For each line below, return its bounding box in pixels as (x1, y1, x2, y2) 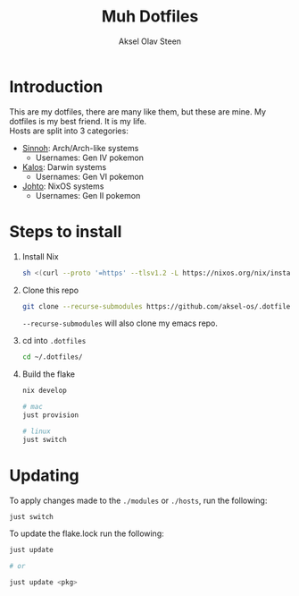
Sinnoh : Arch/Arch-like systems (21, 142, 139, 153)
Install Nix (21, 251, 60, 261)
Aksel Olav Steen (119, 36, 181, 47)
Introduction (9, 76, 104, 97)
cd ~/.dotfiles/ (21, 353, 83, 362)
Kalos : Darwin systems (21, 161, 107, 172)
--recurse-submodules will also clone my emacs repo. (21, 318, 219, 328)
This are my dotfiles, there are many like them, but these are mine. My (9, 106, 266, 117)
